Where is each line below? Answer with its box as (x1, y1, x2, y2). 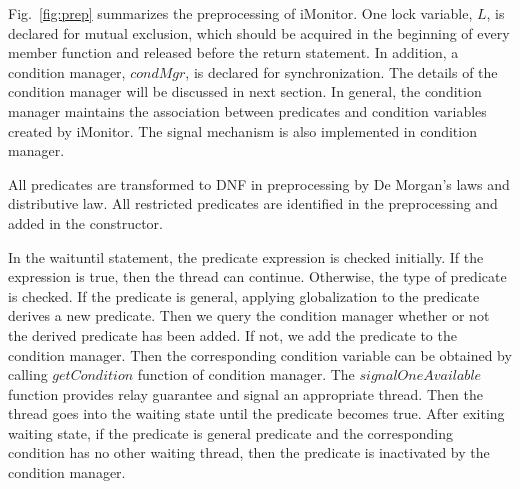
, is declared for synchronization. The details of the (185, 61, 498, 82)
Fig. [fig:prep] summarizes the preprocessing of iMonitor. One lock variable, (8, 3, 473, 23)
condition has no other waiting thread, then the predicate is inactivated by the (8, 442, 490, 463)
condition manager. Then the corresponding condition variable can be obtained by (8, 344, 512, 365)
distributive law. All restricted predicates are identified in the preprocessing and (8, 193, 498, 214)
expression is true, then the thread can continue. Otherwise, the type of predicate (8, 266, 507, 287)
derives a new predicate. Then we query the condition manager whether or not (8, 305, 490, 326)
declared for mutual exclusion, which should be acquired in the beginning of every (8, 22, 510, 43)
